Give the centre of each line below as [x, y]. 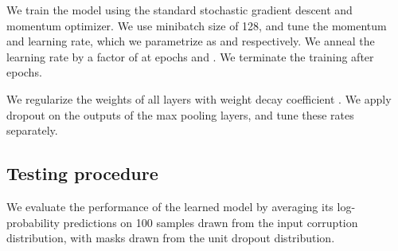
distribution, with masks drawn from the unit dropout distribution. [171, 238]
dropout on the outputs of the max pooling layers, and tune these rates [180, 114]
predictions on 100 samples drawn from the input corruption [211, 222]
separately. [32, 130]
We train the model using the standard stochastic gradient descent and [179, 10]
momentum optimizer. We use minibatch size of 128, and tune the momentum [197, 25]
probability [33, 222]
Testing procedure [82, 173]
